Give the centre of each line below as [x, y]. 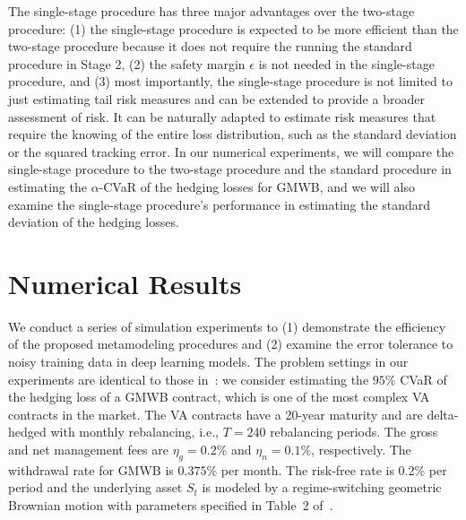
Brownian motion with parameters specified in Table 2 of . [171, 504]
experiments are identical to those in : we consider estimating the [189, 379]
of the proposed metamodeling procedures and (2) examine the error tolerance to [231, 344]
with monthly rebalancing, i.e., [134, 432]
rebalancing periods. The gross [354, 432]
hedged [27, 432]
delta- [443, 414]
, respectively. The [361, 449]
